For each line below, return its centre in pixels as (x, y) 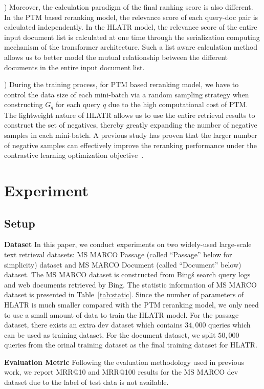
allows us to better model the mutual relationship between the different (116, 57)
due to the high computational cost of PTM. (178, 104)
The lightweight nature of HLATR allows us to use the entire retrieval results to (130, 115)
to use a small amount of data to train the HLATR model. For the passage (122, 314)
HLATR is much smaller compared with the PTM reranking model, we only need (131, 304)
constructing (24, 104)
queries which (229, 325)
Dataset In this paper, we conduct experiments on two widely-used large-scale (128, 244)
